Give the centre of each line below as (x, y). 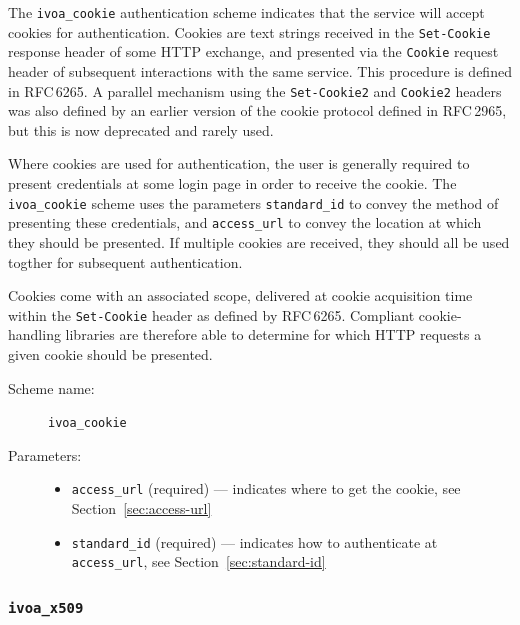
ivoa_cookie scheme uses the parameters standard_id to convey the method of (253, 202)
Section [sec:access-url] (141, 508)
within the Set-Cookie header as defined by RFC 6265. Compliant (211, 314)
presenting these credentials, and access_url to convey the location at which (245, 222)
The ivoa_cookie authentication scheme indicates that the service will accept (246, 12)
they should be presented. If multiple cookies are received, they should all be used (259, 241)
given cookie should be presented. (110, 353)
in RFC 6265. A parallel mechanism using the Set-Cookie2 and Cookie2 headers (255, 90)
